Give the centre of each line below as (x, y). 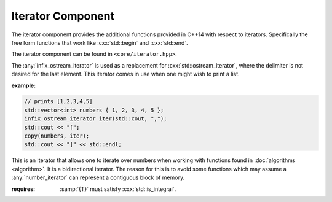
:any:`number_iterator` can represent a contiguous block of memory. (98, 177)
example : (24, 85)
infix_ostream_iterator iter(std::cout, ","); (96, 119)
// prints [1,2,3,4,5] (58, 102)
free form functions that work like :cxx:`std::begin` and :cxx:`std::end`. (100, 42)
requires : (23, 189)
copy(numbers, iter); (57, 136)
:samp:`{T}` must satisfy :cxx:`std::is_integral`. (118, 189)
